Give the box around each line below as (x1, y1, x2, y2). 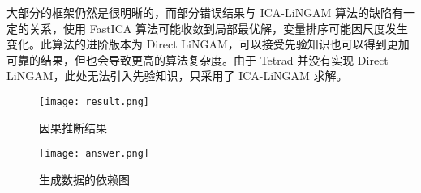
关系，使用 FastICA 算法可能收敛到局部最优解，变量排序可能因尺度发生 (28, 19, 408, 36)
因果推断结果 (39, 119, 107, 136)
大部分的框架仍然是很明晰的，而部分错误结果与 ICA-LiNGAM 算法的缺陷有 (6, 4, 404, 20)
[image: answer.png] (39, 148, 150, 160)
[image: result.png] (39, 95, 150, 107)
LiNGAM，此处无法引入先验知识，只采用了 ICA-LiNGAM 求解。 (6, 67, 348, 84)
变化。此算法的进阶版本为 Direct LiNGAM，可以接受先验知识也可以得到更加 (6, 36, 410, 52)
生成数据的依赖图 (39, 170, 130, 187)
